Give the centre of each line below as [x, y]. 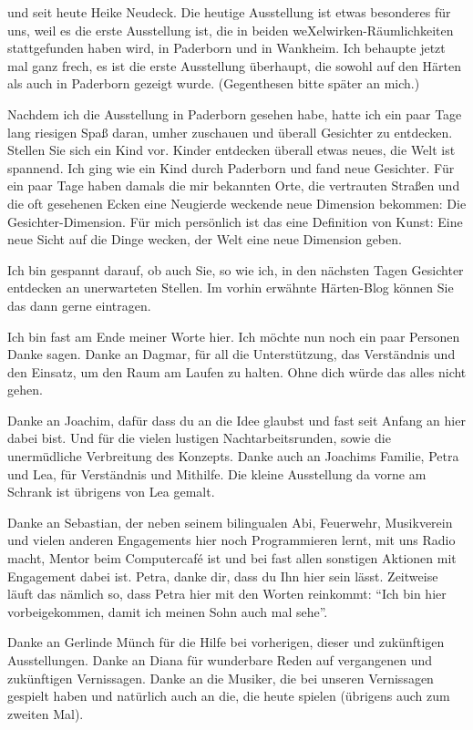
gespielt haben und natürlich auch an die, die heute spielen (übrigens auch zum [229, 696]
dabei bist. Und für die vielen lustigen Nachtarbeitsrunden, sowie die [199, 438]
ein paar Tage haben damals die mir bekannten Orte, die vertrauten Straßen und [234, 185]
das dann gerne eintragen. [79, 305]
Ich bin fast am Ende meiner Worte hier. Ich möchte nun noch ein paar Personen [234, 336]
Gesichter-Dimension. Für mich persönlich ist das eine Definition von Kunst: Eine [235, 221]
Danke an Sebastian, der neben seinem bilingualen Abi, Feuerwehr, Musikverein [230, 522]
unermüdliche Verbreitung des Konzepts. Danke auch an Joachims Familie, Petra [233, 456]
